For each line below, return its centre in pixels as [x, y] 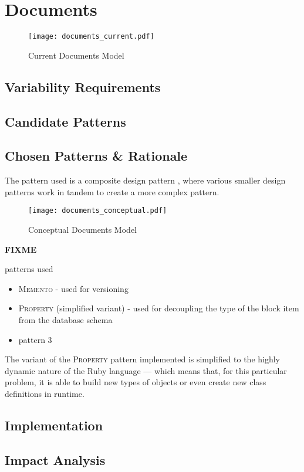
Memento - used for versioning [73, 288]
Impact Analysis [55, 459]
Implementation [54, 425]
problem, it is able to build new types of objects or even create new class [136, 382]
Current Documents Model [76, 55]
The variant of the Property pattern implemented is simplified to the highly [143, 359]
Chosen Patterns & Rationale [96, 156]
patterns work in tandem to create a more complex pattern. [112, 191]
